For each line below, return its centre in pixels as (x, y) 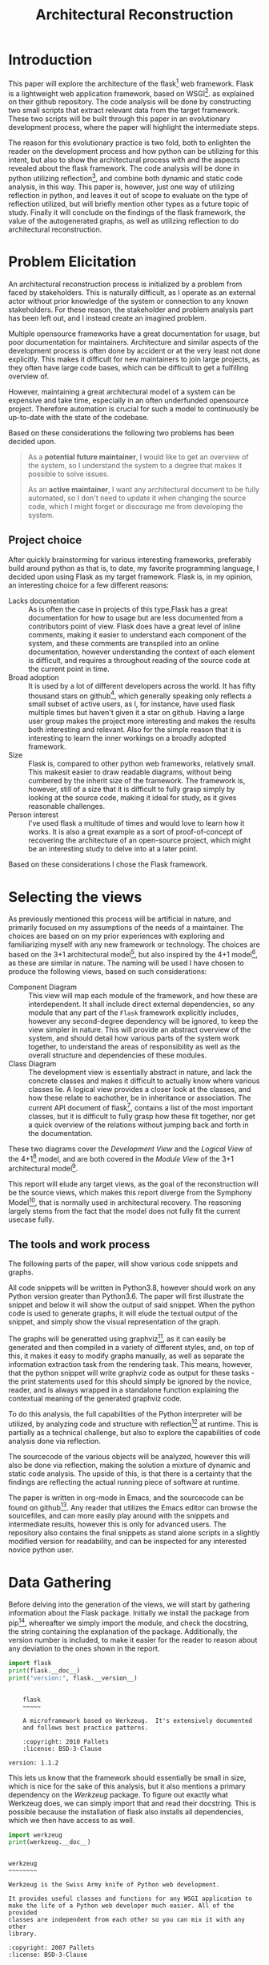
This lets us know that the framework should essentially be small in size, (127, 1777)
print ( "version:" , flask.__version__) (73, 1678)
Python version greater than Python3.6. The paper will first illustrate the (126, 1296)
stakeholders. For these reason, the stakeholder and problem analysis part (131, 309)
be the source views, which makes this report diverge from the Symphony (130, 1192)
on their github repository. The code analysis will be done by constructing (130, 102)
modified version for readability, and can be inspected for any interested (127, 1542)
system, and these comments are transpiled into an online (124, 643)
